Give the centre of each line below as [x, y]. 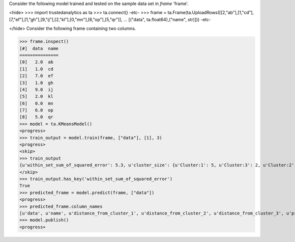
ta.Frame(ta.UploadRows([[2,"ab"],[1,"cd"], [211, 13]
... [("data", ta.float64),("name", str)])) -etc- [167, 19]
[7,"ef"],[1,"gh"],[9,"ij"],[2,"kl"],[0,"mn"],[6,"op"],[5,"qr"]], [66, 19]
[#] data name [39, 48]
